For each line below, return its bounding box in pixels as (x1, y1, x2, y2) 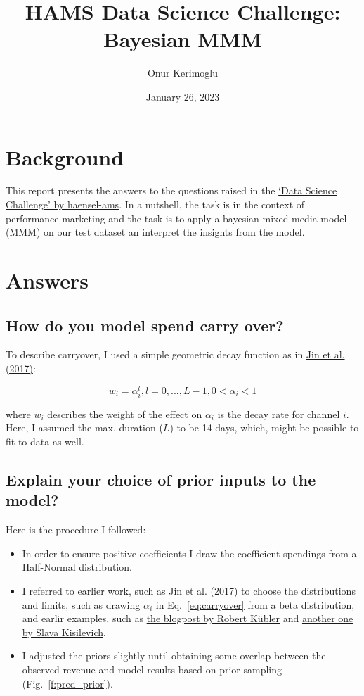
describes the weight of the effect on (47, 406, 202, 421)
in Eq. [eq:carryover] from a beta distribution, (155, 597, 355, 612)
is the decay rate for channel (217, 406, 340, 421)
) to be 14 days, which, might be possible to (169, 420, 359, 435)
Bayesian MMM (103, 25, 263, 53)
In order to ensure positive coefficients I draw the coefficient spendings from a (22, 545, 357, 560)
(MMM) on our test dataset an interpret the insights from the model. (6, 224, 305, 239)
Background (6, 142, 124, 171)
